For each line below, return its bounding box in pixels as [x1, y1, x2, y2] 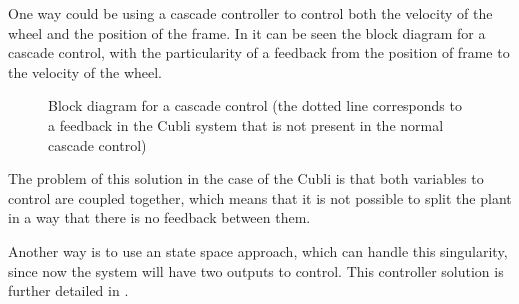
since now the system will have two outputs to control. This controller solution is [8, 260, 504, 281]
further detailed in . [8, 280, 129, 301]
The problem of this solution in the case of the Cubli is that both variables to [8, 168, 484, 189]
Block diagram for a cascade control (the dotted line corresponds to [48, 95, 462, 116]
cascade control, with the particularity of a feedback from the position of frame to [8, 42, 510, 63]
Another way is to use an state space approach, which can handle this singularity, [8, 240, 508, 261]
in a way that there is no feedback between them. [8, 207, 311, 228]
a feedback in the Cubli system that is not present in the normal [48, 114, 444, 135]
